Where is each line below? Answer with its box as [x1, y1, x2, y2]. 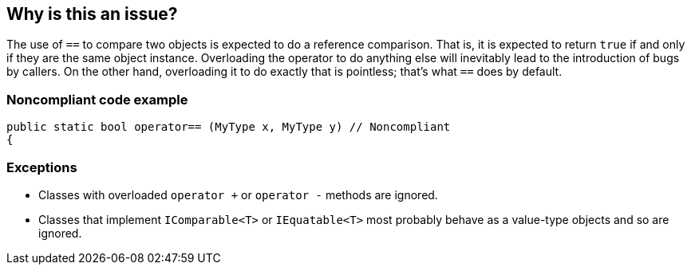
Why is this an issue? [6, 4, 178, 24]
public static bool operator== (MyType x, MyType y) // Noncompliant [6, 120, 451, 134]
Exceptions [6, 159, 77, 175]
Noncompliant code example [6, 91, 188, 108]
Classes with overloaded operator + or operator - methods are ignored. [38, 187, 438, 202]
